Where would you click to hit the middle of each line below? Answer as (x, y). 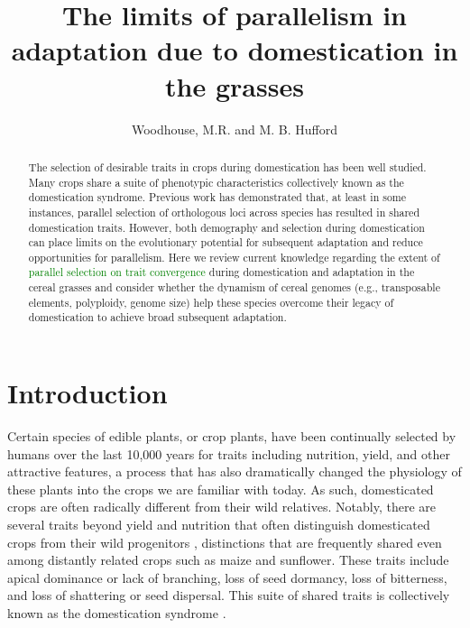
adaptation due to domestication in (235, 50)
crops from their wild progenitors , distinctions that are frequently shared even (225, 542)
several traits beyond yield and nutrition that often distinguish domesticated (219, 525)
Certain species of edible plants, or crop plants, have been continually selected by (232, 436)
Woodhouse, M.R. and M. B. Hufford (235, 129)
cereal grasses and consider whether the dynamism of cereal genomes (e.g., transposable (234, 287)
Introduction (88, 393)
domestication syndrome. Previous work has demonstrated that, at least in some (217, 197)
